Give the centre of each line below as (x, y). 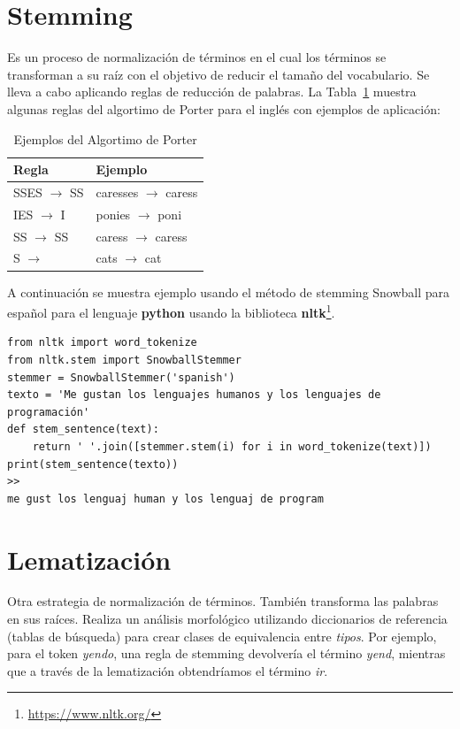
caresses (117, 192)
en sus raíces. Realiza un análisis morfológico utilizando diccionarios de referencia (227, 619)
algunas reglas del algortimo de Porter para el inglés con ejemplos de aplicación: (224, 108)
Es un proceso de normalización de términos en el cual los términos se (197, 57)
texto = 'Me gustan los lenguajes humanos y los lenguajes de (194, 395)
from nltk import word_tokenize (102, 343)
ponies (113, 214)
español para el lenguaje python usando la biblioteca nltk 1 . (171, 311)
